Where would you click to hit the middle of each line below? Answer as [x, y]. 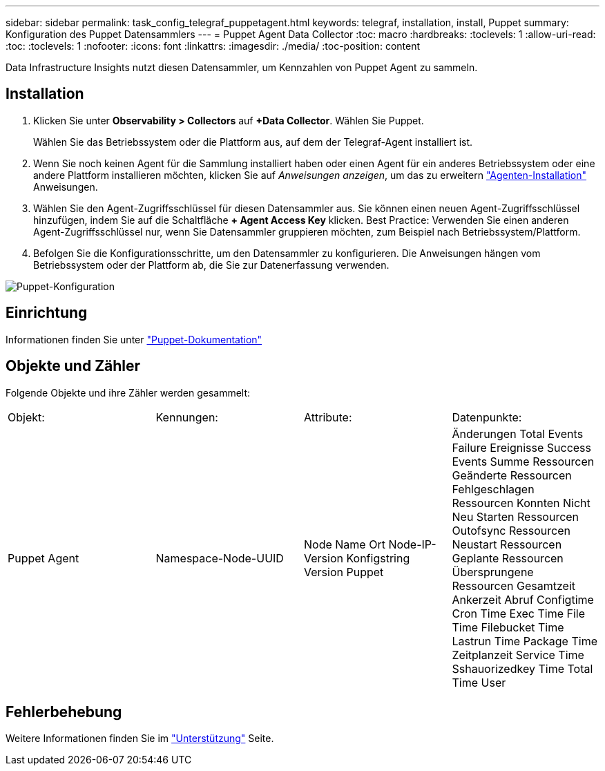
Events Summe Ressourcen [523, 461]
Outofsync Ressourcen [511, 530]
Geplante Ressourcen [508, 558]
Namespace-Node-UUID [220, 558]
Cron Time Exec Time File [519, 613]
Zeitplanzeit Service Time [518, 655]
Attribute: [328, 417]
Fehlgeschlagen [493, 489]
